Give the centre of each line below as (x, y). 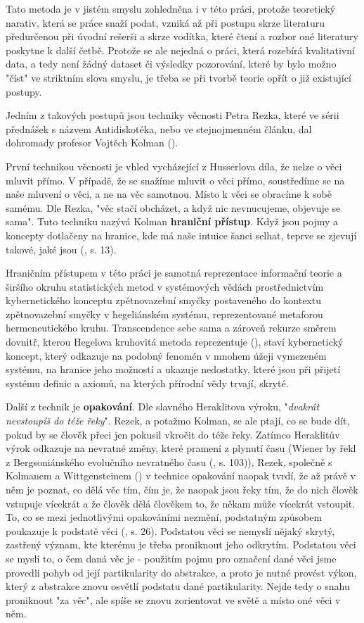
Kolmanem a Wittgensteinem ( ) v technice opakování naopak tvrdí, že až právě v (181, 476)
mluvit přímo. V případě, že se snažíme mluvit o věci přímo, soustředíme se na (175, 180)
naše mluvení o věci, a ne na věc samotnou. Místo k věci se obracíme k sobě (169, 194)
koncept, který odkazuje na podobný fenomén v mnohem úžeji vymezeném (166, 355)
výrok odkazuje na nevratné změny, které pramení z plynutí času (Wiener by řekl (181, 448)
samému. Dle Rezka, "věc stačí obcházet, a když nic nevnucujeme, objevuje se (173, 207)
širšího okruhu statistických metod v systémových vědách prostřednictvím (165, 286)
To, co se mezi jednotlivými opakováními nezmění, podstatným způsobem (164, 517)
